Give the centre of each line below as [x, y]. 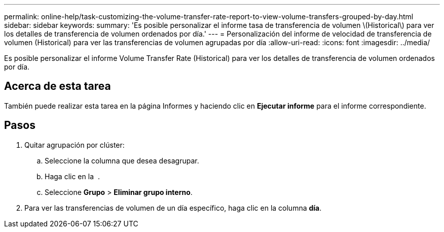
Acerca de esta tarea [58, 86]
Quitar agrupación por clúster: [75, 145]
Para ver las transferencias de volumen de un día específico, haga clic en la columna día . [173, 208]
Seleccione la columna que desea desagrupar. [122, 160]
